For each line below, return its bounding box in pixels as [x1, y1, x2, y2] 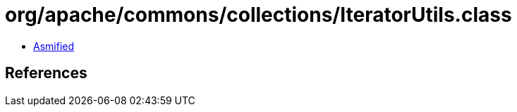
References [5, 64, 87, 82]
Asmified [33, 39, 75, 52]
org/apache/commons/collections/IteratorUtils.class [5, 3, 512, 27]
